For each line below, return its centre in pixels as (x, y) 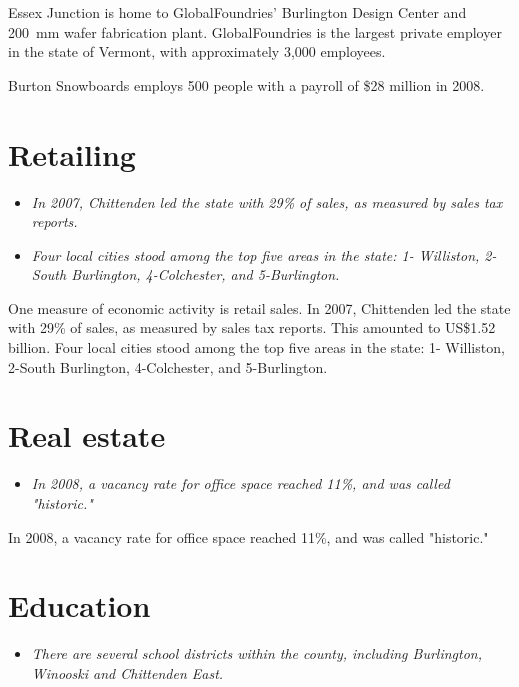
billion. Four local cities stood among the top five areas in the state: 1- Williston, (256, 347)
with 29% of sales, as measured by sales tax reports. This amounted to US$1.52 (252, 327)
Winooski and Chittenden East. (127, 672)
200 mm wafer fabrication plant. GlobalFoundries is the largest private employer (255, 31)
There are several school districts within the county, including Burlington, (256, 653)
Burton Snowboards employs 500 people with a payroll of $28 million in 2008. (246, 84)
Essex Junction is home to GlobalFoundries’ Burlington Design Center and (237, 12)
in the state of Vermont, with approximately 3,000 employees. (197, 51)
